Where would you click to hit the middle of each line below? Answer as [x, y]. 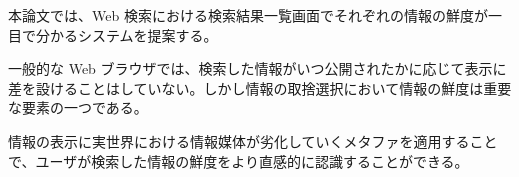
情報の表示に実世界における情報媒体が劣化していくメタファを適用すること [253, 140]
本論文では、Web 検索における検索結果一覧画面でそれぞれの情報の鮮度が [248, 15]
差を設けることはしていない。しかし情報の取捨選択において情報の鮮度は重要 [260, 87]
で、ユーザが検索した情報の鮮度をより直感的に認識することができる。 [238, 160]
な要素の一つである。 [78, 107]
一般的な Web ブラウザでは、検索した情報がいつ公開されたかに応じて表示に [257, 68]
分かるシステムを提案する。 [126, 34]
